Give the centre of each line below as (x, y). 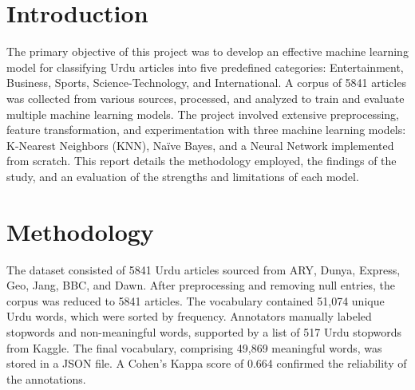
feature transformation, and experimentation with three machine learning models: (206, 130)
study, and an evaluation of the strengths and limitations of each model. (183, 176)
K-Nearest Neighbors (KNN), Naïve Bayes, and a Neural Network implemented (200, 145)
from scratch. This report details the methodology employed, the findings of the (202, 161)
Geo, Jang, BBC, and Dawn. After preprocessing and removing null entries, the (201, 285)
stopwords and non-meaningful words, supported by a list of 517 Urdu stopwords (204, 331)
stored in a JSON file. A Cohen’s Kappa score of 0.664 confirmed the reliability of (207, 363)
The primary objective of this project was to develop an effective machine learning (207, 51)
